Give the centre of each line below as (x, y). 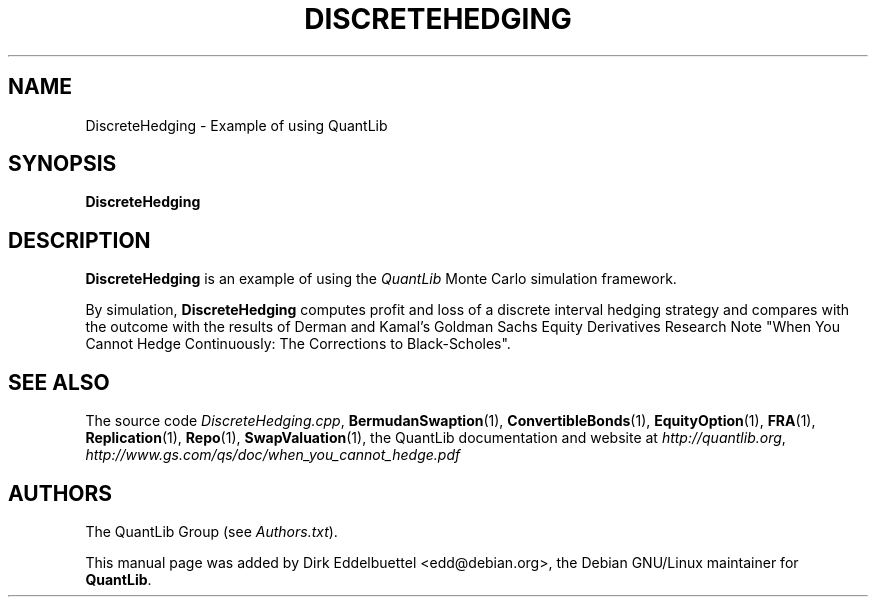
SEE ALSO (59, 382)
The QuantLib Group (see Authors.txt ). (211, 531)
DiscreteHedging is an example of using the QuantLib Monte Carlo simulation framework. (381, 279)
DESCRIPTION (79, 240)
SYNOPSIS (62, 164)
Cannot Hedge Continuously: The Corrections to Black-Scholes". (298, 344)
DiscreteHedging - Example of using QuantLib (236, 125)
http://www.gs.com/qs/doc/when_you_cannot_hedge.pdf (273, 455)
